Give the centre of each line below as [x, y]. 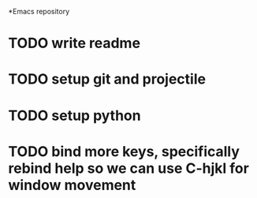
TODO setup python [74, 116]
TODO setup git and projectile [107, 79]
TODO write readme [74, 43]
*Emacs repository [39, 11]
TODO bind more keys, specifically [124, 151]
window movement [72, 185]
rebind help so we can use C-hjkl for [129, 168]
